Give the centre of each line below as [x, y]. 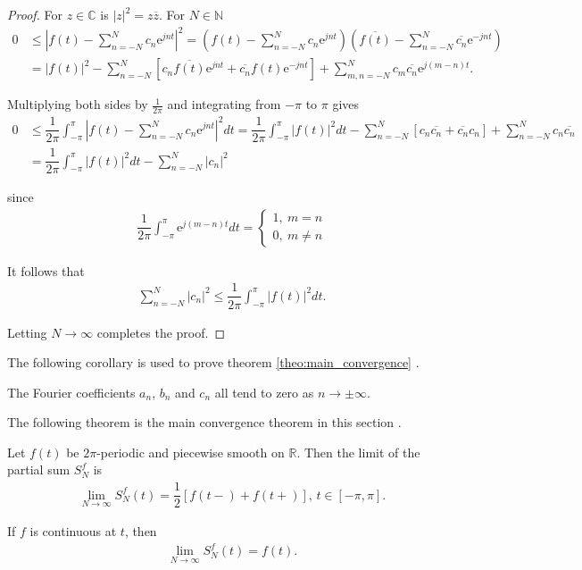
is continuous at [73, 531]
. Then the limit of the [358, 452]
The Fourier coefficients [71, 392]
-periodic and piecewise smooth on [191, 452]
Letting [27, 332]
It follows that [46, 270]
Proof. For [35, 14]
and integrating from [224, 104]
